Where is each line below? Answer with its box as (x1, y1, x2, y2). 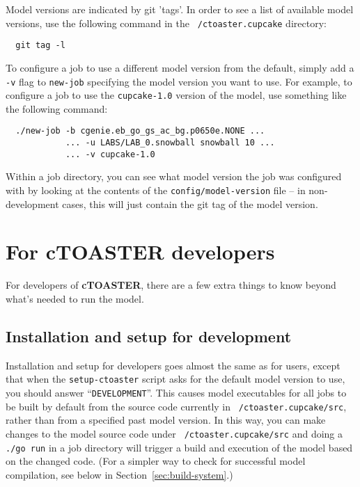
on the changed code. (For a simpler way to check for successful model (6, 454, 306, 468)
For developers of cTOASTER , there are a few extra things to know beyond (6, 278, 336, 292)
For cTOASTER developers (6, 237, 275, 266)
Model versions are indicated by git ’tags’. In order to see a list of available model (6, 2, 354, 16)
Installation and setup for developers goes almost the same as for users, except (6, 358, 341, 372)
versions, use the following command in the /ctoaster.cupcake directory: (6, 15, 327, 30)
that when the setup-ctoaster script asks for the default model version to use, (6, 372, 345, 386)
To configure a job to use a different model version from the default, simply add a (6, 60, 354, 74)
